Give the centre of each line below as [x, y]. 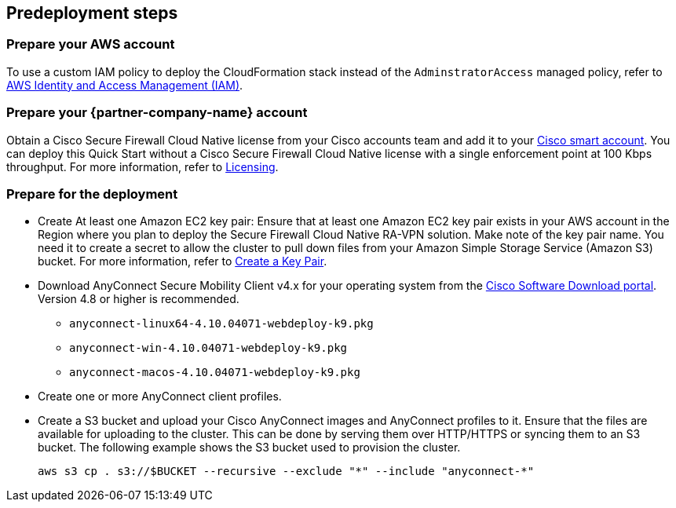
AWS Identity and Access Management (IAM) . [125, 85]
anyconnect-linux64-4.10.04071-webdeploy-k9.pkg [221, 324]
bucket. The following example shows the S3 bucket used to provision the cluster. [249, 448]
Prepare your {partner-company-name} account [157, 113]
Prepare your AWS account [91, 44]
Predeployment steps [92, 13]
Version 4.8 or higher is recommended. [139, 299]
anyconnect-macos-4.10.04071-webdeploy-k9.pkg [215, 373]
